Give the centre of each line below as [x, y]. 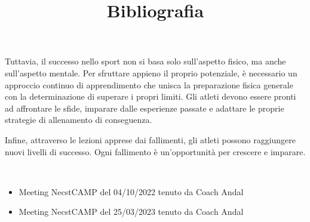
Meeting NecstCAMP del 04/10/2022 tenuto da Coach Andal [131, 191]
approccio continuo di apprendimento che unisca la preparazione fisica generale [149, 84]
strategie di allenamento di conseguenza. [79, 120]
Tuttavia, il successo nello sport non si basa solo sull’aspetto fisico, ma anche [145, 61]
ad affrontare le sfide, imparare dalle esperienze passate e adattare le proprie [145, 108]
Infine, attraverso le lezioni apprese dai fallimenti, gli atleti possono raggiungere [151, 139]
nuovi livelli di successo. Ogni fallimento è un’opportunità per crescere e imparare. [155, 151]
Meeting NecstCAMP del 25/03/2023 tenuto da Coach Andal [131, 212]
